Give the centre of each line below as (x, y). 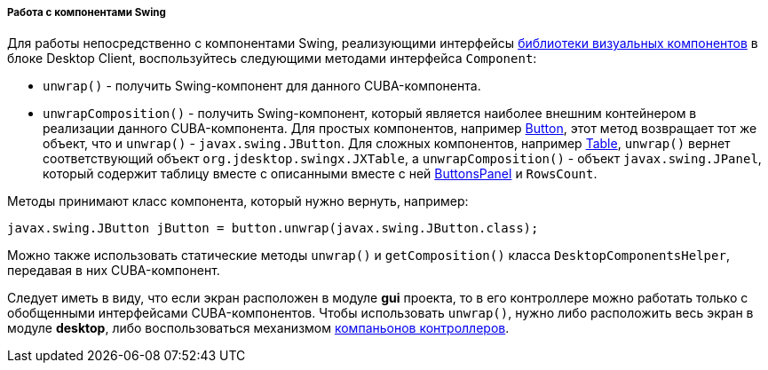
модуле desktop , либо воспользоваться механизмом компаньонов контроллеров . (258, 328)
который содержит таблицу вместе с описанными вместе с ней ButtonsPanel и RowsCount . (320, 174)
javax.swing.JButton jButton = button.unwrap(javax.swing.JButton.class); (273, 228)
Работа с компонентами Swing (87, 12)
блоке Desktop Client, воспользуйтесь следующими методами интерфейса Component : (272, 59)
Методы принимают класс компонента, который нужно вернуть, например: (238, 201)
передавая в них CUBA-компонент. (114, 271)
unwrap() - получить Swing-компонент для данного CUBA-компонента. (262, 86)
